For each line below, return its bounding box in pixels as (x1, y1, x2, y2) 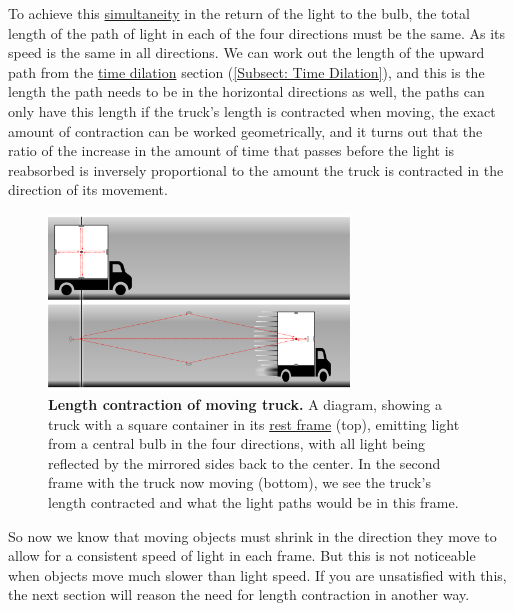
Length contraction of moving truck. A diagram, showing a (48, 394, 443, 415)
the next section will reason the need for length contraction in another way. (8, 584, 470, 605)
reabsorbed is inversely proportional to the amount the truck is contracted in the (8, 159, 504, 180)
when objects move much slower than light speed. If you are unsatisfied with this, (8, 564, 507, 585)
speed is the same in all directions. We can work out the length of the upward (8, 42, 485, 63)
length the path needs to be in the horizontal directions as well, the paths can (8, 81, 485, 102)
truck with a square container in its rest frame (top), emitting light (48, 413, 460, 434)
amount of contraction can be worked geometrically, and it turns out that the (8, 120, 483, 141)
